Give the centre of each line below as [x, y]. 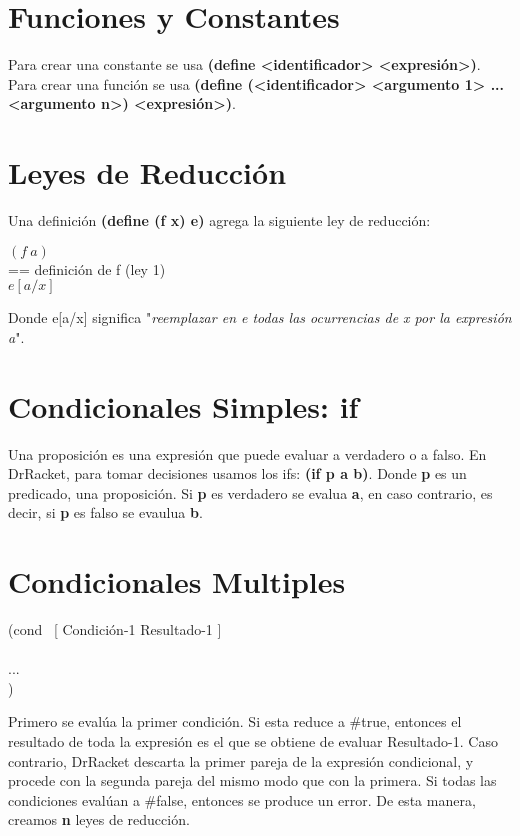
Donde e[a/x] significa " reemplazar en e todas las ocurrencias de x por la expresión [260, 317]
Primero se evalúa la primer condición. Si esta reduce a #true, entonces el [235, 721]
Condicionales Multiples [177, 581]
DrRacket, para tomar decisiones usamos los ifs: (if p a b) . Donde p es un [237, 473]
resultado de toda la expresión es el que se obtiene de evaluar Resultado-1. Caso [253, 741]
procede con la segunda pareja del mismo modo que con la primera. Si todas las [252, 780]
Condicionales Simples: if [183, 405]
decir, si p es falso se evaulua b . [105, 512]
